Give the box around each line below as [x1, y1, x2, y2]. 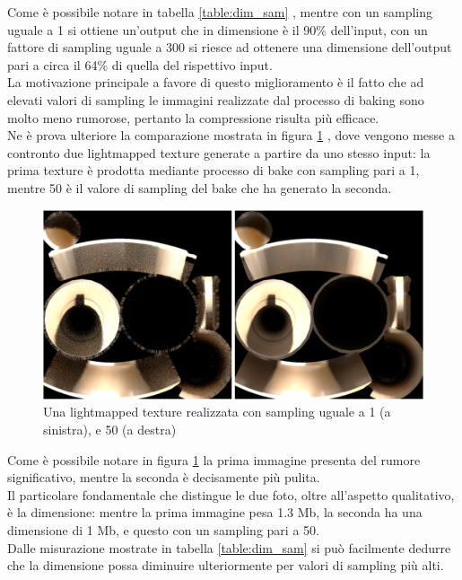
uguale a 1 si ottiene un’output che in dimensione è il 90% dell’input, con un [7, 20, 428, 39]
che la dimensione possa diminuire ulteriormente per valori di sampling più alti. [7, 556, 444, 575]
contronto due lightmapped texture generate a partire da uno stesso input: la [7, 143, 431, 162]
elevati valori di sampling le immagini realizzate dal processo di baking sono [7, 90, 424, 109]
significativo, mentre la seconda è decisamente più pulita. [7, 468, 320, 487]
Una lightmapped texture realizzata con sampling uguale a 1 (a [43, 402, 391, 421]
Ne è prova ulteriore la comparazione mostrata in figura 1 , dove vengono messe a [7, 126, 455, 145]
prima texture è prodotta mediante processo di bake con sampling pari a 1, [7, 161, 420, 180]
